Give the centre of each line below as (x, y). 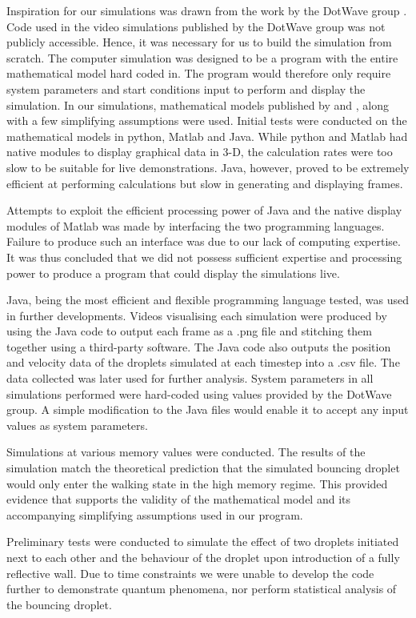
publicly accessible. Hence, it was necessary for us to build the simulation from (199, 42)
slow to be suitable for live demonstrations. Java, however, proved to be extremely (208, 167)
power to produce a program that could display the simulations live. (173, 273)
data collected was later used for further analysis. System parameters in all (190, 378)
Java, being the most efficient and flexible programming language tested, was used (208, 300)
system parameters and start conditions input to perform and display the (186, 88)
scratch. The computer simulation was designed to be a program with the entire (202, 57)
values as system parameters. (77, 425)
